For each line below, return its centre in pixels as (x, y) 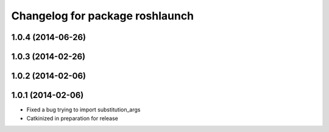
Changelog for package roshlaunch (103, 16)
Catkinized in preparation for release (72, 118)
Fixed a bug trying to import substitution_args (83, 110)
